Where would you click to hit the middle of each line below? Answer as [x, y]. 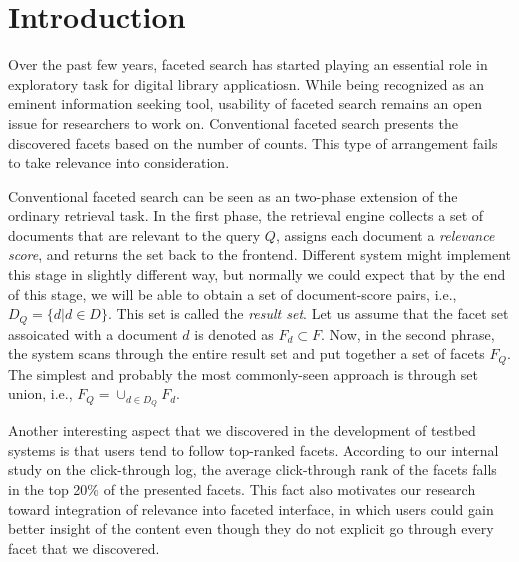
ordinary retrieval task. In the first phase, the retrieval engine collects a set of [246, 215]
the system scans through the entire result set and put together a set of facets [246, 353]
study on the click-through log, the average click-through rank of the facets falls [252, 469]
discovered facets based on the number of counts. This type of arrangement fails [253, 142]
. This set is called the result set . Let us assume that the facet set [308, 313]
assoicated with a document [93, 333]
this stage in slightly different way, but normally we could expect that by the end [257, 274]
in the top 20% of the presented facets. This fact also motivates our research [242, 488]
